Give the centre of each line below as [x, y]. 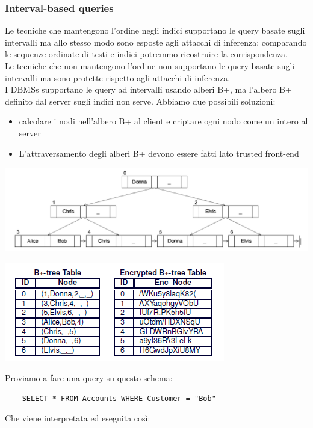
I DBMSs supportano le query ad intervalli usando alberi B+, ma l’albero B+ [148, 89]
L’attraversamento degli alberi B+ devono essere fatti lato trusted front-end [159, 153]
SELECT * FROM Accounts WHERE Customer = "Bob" [119, 398]
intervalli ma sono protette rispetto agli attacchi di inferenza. [118, 77]
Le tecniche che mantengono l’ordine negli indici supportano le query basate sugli [155, 30]
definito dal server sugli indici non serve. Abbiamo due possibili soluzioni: [140, 101]
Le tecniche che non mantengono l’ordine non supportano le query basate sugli [150, 66]
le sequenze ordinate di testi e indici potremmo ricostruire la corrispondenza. [146, 54]
